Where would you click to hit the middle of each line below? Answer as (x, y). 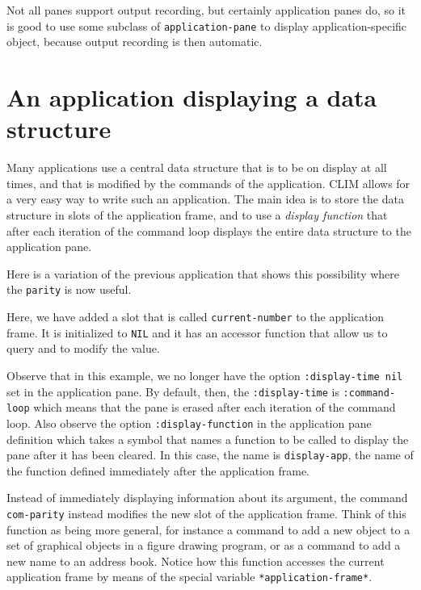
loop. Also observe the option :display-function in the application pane (189, 423)
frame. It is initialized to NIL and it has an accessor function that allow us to (197, 332)
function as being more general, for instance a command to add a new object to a (208, 529)
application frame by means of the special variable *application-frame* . (189, 577)
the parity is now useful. (69, 289)
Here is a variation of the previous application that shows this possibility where (203, 273)
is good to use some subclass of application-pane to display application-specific (207, 25)
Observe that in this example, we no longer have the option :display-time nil (205, 375)
